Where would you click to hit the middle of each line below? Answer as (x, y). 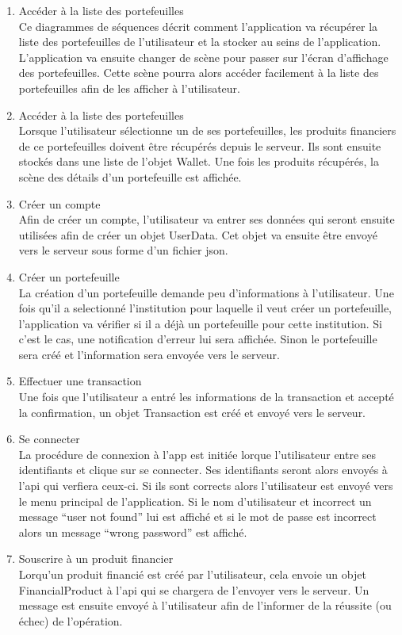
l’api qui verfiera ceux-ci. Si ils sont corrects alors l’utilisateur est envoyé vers (206, 486)
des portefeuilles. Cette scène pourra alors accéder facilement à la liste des (199, 73)
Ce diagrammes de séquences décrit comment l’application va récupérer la (198, 26)
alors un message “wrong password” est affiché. (133, 532)
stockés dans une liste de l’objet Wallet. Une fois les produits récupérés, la (199, 161)
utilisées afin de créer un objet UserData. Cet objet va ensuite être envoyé (198, 234)
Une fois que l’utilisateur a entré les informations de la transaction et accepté (206, 397)
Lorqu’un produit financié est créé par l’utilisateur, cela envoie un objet (192, 574)
